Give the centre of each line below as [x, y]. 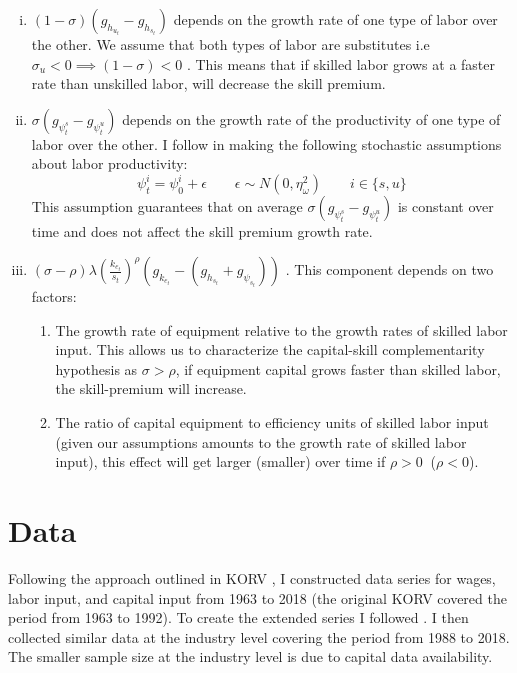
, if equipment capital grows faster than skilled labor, [338, 368]
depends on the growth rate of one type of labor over [335, 19]
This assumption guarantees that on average [167, 206]
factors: [54, 296]
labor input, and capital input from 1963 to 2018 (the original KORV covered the [257, 597]
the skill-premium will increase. [151, 388]
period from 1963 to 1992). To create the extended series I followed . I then [238, 617]
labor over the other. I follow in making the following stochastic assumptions [266, 143]
